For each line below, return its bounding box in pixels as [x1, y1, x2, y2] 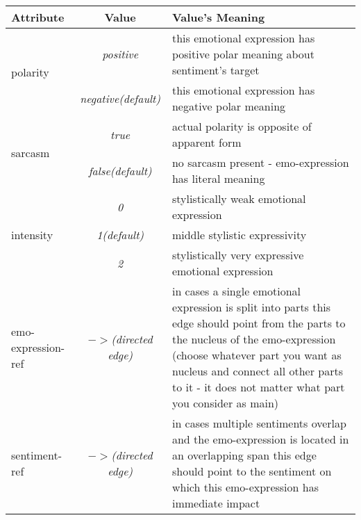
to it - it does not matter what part [171, 379, 345, 395]
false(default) [88, 162, 152, 179]
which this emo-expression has [171, 479, 319, 495]
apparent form [171, 134, 242, 150]
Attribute [11, 9, 65, 25]
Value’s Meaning [171, 9, 265, 25]
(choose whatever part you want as [171, 347, 342, 363]
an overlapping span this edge [171, 447, 317, 463]
